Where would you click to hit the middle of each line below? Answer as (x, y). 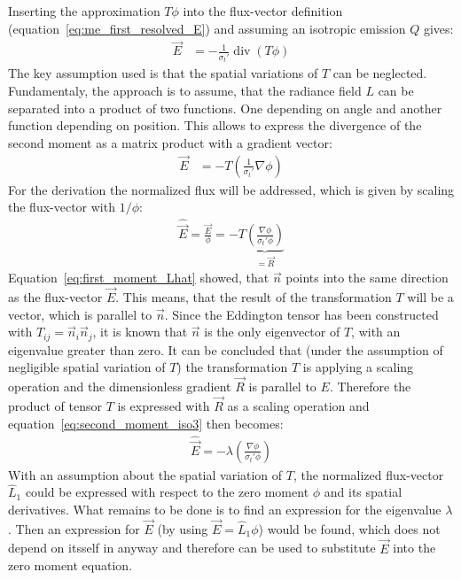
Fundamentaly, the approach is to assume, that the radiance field (185, 90)
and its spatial (363, 492)
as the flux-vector (55, 297)
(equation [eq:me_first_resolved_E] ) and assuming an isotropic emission (207, 28)
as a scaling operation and (298, 405)
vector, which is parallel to (80, 314)
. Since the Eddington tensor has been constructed (301, 314)
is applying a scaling (358, 367)
